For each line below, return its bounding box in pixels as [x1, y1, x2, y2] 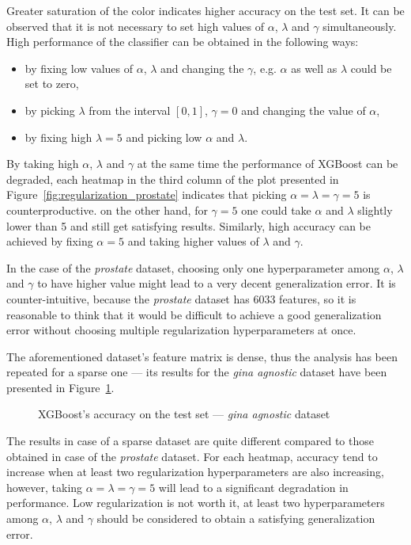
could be [350, 59, 392, 76]
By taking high [6, 155, 79, 172]
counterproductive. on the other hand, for [6, 201, 208, 218]
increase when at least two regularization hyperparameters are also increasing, [6, 463, 384, 480]
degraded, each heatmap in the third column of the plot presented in [6, 170, 339, 187]
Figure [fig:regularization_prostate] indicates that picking [6, 186, 287, 203]
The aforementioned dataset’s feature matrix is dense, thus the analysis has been [6, 348, 398, 364]
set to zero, [25, 75, 79, 92]
